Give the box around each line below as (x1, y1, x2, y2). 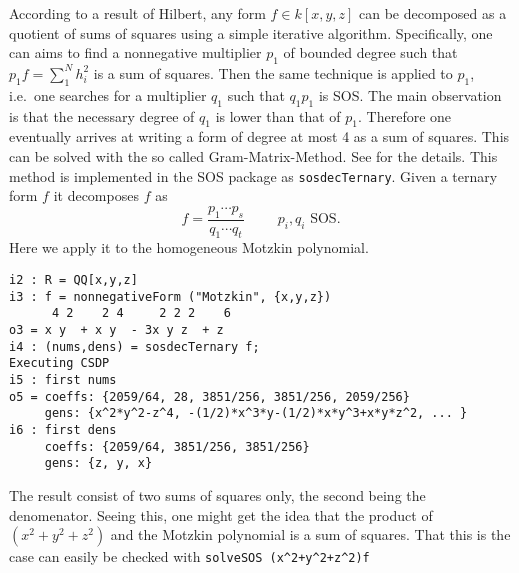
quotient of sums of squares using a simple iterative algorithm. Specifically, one (9, 22, 493, 43)
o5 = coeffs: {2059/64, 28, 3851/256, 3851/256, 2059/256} (9, 389, 410, 404)
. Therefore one (358, 105, 452, 126)
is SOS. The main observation (318, 84, 502, 105)
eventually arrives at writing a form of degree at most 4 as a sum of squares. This (9, 126, 510, 147)
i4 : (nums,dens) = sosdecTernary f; (9, 339, 260, 354)
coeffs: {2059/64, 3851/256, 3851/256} (44, 439, 310, 454)
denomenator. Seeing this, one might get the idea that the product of (9, 504, 433, 525)
